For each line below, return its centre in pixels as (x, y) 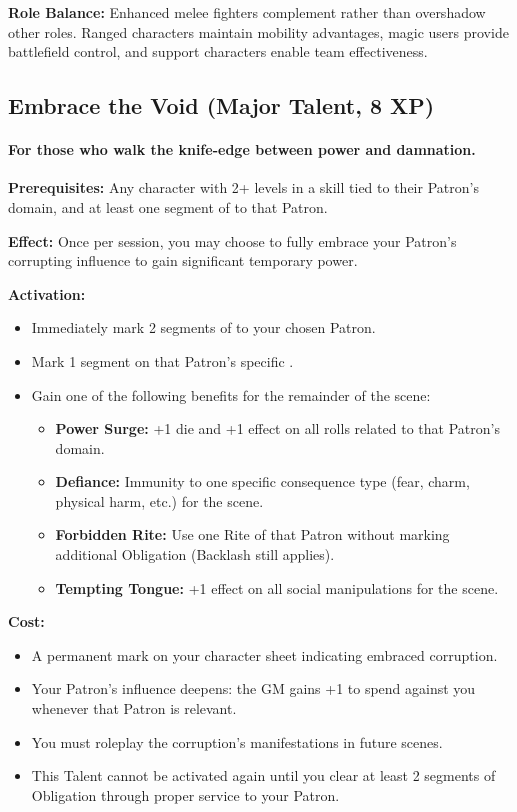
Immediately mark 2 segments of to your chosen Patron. (203, 327)
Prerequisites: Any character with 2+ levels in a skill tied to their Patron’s (243, 187)
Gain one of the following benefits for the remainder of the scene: (231, 394)
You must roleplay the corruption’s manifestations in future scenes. (237, 741)
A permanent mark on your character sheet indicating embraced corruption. (264, 654)
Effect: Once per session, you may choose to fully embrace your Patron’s (232, 240)
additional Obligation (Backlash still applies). (195, 554)
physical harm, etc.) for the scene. (159, 500)
